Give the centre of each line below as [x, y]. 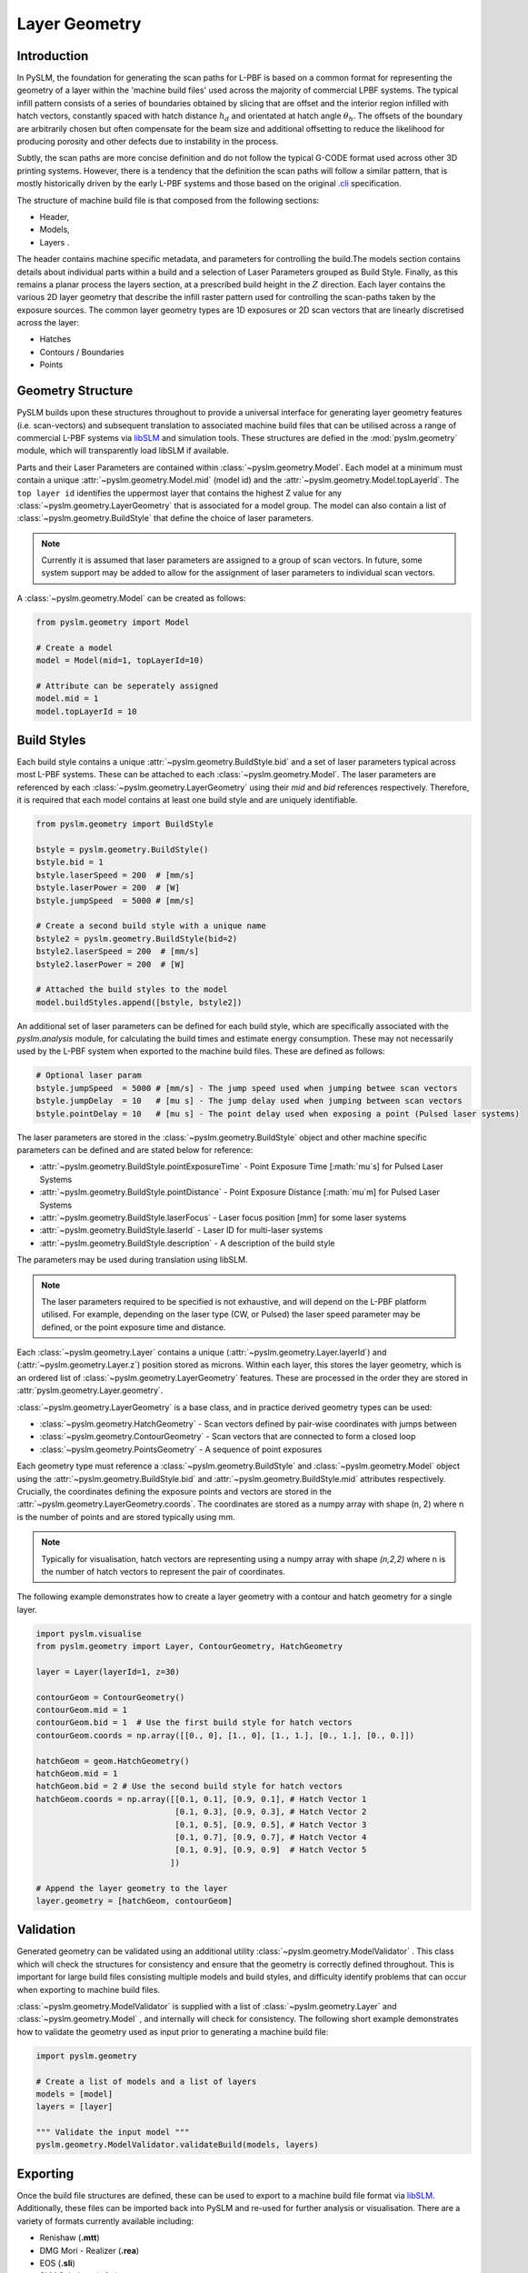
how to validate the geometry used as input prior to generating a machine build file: [173, 2031]
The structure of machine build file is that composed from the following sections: [168, 200]
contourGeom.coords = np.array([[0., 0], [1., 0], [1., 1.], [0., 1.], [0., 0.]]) [225, 1735]
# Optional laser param [89, 1076]
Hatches [55, 339]
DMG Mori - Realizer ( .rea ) [90, 2250]
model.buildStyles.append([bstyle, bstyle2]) [139, 1002]
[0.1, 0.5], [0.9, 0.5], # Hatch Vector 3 [271, 1824]
